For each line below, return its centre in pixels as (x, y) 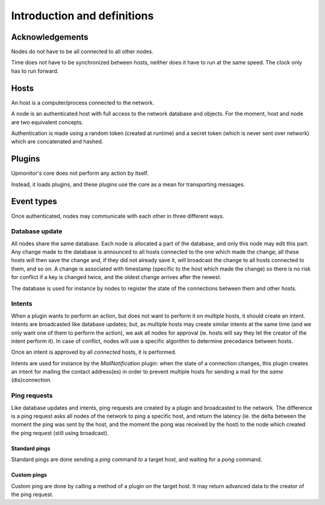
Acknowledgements (50, 37)
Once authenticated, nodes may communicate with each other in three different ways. (118, 216)
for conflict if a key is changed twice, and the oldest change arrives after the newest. (116, 277)
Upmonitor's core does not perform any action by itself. (80, 173)
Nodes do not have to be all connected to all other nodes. (82, 52)
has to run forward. (35, 71)
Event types (34, 202)
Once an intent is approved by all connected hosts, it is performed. (94, 352)
